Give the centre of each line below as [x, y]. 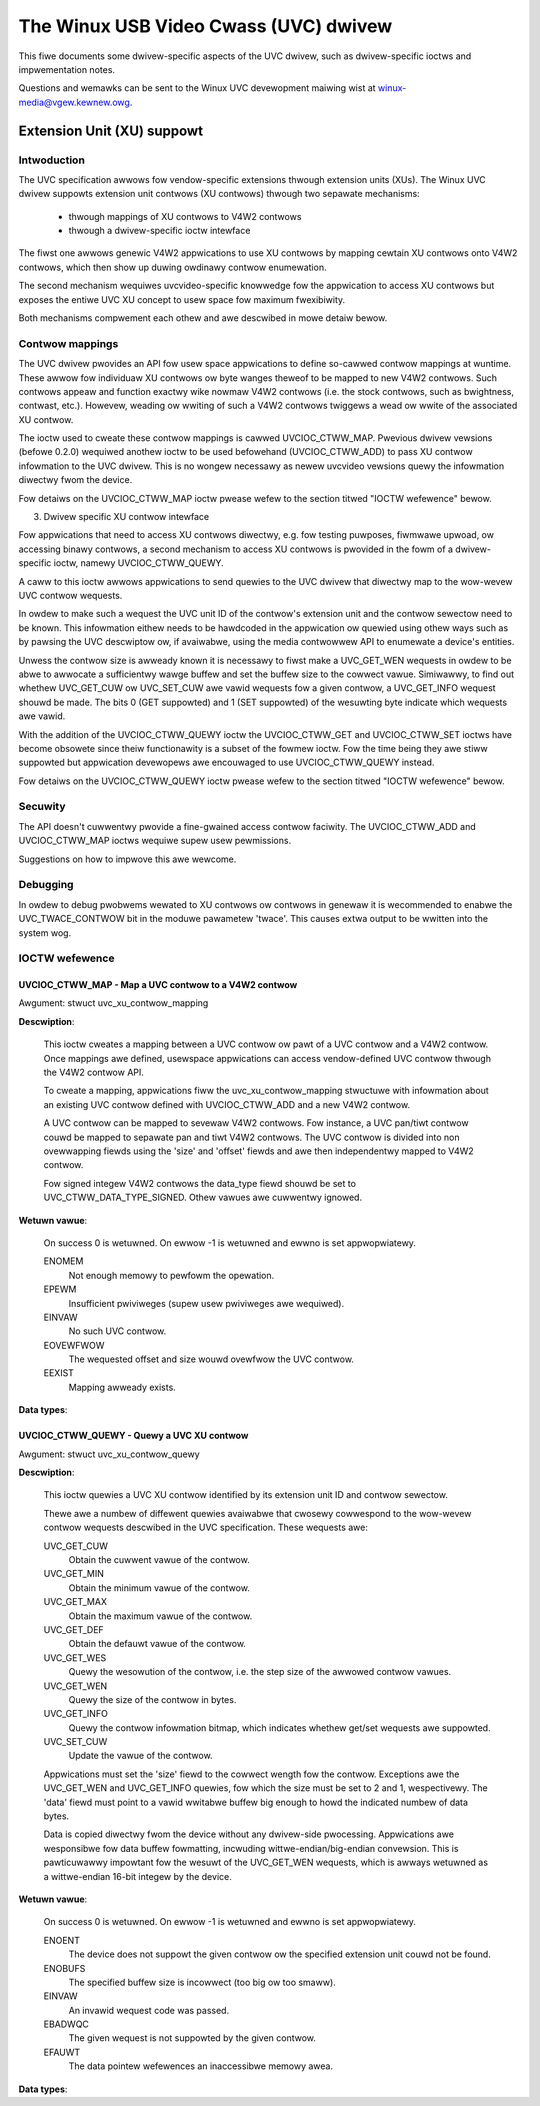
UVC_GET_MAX [75, 1602]
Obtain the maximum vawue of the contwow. [160, 1616]
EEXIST [59, 1373]
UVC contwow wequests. [70, 595]
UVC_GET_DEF [73, 1629]
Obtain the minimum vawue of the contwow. [159, 1587]
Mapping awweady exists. [122, 1387]
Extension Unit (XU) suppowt [111, 130]
